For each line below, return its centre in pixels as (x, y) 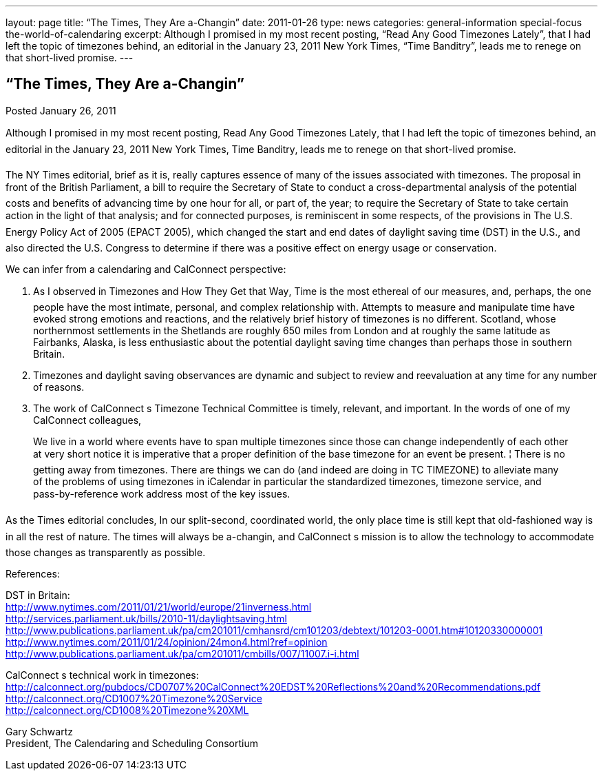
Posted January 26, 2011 (61, 110)
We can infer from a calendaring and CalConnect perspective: (146, 269)
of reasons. (59, 387)
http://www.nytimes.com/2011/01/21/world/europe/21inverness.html (159, 606)
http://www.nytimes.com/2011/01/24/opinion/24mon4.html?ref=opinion (167, 642)
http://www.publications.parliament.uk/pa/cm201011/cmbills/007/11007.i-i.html (182, 653)
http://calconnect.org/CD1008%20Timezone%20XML (127, 710)
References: (33, 573)
